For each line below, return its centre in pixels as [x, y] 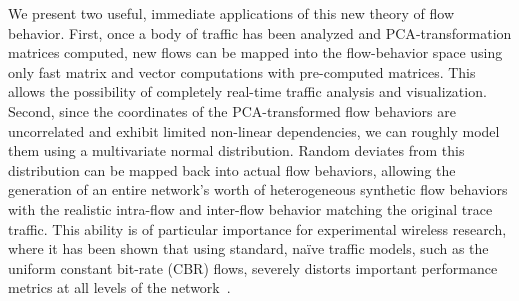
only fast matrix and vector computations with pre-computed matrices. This [242, 71]
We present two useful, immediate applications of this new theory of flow [231, 13]
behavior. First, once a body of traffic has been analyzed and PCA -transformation [260, 32]
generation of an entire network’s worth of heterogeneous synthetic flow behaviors [258, 189]
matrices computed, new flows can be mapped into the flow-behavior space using [255, 52]
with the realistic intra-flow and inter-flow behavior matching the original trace [250, 208]
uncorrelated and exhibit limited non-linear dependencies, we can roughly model [254, 130]
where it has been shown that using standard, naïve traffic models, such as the [248, 248]
